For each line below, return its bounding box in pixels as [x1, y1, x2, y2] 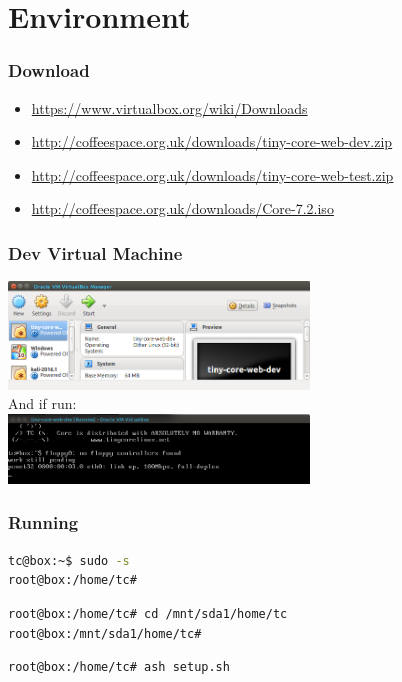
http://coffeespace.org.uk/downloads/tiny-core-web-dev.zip [31, 131, 393, 152]
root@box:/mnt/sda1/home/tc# [8, 626, 202, 641]
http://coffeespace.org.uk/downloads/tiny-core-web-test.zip [31, 164, 394, 185]
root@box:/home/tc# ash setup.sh [8, 660, 230, 675]
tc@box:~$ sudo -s [8, 553, 130, 568]
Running [8, 510, 79, 535]
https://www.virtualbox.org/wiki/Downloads [31, 97, 308, 118]
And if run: [8, 393, 77, 414]
